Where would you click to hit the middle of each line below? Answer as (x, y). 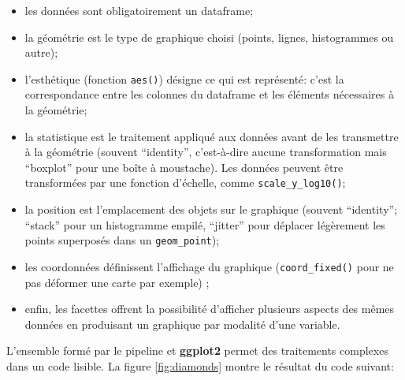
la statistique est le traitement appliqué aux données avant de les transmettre (212, 136)
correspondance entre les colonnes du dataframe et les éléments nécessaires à (209, 94)
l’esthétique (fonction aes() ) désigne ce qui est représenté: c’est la (184, 78)
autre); (41, 52)
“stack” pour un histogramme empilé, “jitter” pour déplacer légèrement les (205, 224)
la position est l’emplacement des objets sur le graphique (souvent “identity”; (211, 209)
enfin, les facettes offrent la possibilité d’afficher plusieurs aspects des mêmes (210, 309)
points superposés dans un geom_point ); (122, 240)
